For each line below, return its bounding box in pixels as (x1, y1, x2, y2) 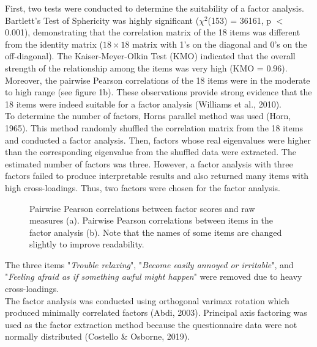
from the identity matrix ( (5, 37, 103, 50)
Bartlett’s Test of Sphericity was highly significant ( (5, 13, 200, 26)
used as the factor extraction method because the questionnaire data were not (5, 318, 297, 331)
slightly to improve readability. (29, 238, 144, 250)
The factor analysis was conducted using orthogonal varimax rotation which (5, 294, 289, 307)
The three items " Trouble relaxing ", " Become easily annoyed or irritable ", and (5, 258, 294, 271)
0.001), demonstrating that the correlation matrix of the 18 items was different (5, 26, 300, 38)
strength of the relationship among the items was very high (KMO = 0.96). (5, 61, 288, 74)
